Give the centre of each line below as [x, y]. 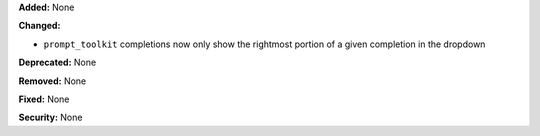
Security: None [50, 117]
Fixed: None [44, 99]
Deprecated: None [57, 62]
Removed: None [52, 81]
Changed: [39, 26]
